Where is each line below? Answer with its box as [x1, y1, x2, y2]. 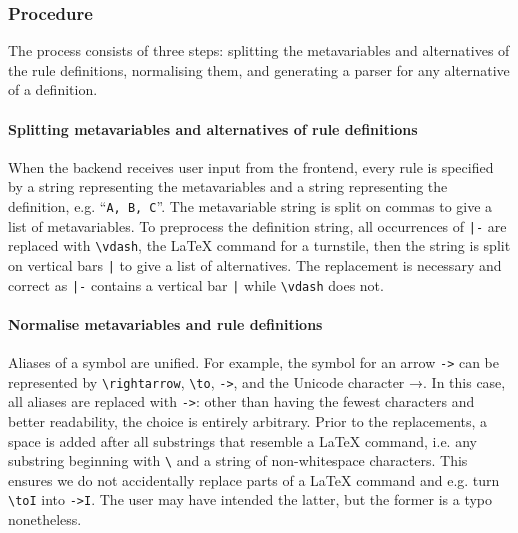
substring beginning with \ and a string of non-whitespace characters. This [8, 450, 468, 471]
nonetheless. [8, 509, 82, 530]
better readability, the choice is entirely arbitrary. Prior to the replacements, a [8, 411, 488, 432]
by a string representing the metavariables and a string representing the [8, 176, 448, 197]
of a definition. [8, 79, 98, 100]
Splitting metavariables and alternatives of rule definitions [8, 118, 418, 139]
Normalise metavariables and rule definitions [8, 313, 323, 334]
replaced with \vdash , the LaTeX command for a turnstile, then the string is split [8, 235, 511, 256]
